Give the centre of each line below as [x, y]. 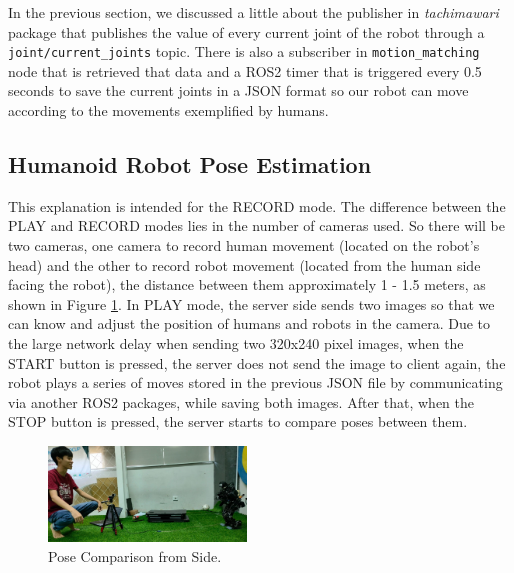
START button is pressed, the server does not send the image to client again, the [257, 362]
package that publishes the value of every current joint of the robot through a [246, 31]
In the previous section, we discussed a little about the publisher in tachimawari [253, 12]
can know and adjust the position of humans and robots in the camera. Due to [249, 323]
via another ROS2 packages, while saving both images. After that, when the [241, 401]
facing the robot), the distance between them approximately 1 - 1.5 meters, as [247, 284]
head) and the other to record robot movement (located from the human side [244, 264]
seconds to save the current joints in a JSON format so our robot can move [238, 90]
